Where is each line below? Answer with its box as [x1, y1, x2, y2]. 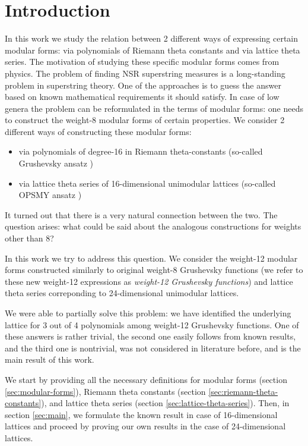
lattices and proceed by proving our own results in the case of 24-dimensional [5, 420, 286, 432]
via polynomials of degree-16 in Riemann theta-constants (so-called [18, 145, 263, 158]
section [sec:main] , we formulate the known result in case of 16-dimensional [5, 408, 278, 420]
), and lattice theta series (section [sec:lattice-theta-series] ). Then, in [41, 397, 290, 409]
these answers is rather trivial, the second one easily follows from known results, [5, 330, 296, 343]
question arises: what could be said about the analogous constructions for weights [5, 220, 301, 233]
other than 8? [5, 232, 54, 244]
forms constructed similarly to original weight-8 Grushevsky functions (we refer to [5, 263, 303, 276]
